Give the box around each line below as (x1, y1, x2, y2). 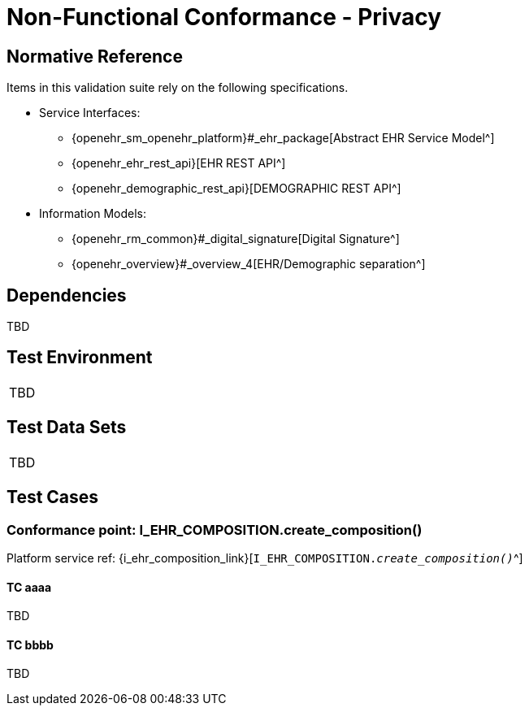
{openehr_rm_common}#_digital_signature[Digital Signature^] (72, 232, 400, 246)
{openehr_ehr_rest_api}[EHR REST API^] (72, 156, 286, 171)
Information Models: (39, 206, 146, 221)
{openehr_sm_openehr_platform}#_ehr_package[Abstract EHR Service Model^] (72, 131, 495, 145)
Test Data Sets (7, 417, 127, 438)
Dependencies (7, 284, 127, 306)
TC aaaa (7, 580, 52, 594)
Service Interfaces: (39, 106, 141, 120)
